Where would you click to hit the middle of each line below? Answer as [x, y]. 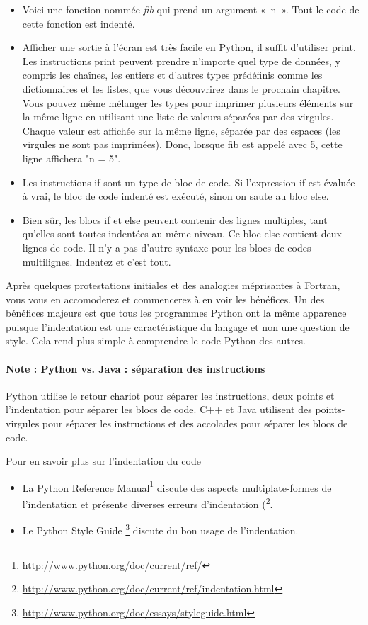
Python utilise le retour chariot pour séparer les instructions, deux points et [170, 395]
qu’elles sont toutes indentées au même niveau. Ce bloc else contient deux [182, 233]
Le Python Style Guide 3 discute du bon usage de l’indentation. [160, 529]
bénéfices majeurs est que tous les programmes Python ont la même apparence [176, 313]
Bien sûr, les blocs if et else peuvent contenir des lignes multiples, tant [175, 219]
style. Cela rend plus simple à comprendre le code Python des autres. [156, 340]
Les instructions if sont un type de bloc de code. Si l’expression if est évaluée [189, 182]
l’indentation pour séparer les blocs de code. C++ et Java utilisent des [159, 409]
